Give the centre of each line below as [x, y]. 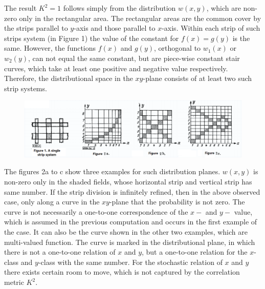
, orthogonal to [178, 48]
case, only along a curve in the [52, 202]
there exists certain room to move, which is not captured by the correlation [122, 272]
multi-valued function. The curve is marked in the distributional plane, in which [130, 242]
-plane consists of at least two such [197, 78]
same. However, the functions [50, 48]
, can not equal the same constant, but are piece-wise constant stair [134, 58]
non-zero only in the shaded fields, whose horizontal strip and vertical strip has [128, 182]
